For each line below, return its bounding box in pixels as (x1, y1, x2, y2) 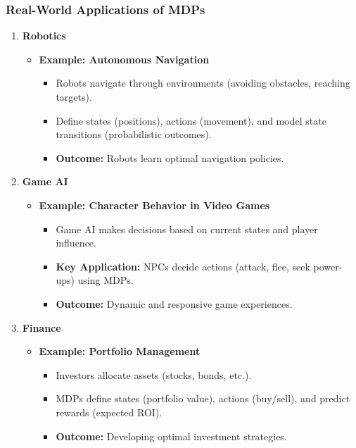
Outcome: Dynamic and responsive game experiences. (56, 296, 293, 311)
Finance (22, 320, 61, 335)
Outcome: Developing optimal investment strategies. (56, 428, 287, 443)
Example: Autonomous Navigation (39, 51, 210, 66)
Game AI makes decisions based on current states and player (56, 221, 318, 236)
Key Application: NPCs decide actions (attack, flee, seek (56, 259, 310, 273)
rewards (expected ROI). (56, 404, 163, 419)
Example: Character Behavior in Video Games (39, 197, 270, 212)
